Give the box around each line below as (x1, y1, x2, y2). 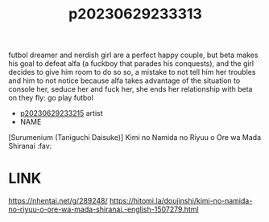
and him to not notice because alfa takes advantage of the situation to (8, 76, 241, 85)
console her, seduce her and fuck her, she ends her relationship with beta (8, 84, 253, 94)
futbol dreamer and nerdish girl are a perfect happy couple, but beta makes (8, 50, 259, 60)
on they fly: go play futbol (8, 93, 94, 103)
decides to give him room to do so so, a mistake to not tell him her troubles (8, 68, 256, 77)
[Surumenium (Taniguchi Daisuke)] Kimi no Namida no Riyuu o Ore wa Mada (8, 133, 262, 142)
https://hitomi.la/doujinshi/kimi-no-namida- (110, 196, 253, 206)
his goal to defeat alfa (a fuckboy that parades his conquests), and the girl (8, 59, 255, 68)
